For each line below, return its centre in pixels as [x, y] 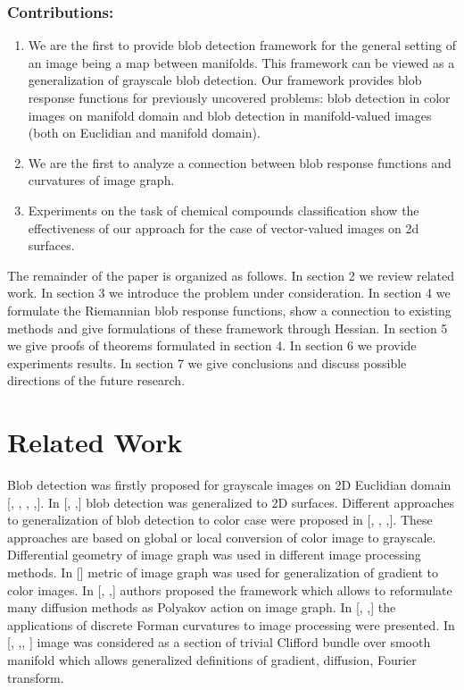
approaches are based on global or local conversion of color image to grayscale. [222, 537]
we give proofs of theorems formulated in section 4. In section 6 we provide [212, 345]
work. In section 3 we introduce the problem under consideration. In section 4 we [229, 293]
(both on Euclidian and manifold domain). [144, 133]
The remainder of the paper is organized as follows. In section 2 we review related [231, 275]
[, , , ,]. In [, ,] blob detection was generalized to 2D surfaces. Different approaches [231, 502]
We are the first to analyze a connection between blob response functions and [240, 162]
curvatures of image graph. [101, 180]
